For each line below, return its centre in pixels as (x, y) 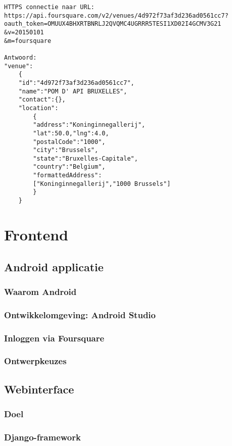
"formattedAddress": (67, 176)
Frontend (36, 234)
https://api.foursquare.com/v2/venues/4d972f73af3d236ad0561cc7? (116, 15)
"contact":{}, (42, 100)
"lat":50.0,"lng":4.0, (71, 133)
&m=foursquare (28, 41)
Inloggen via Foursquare (54, 338)
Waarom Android (40, 291)
